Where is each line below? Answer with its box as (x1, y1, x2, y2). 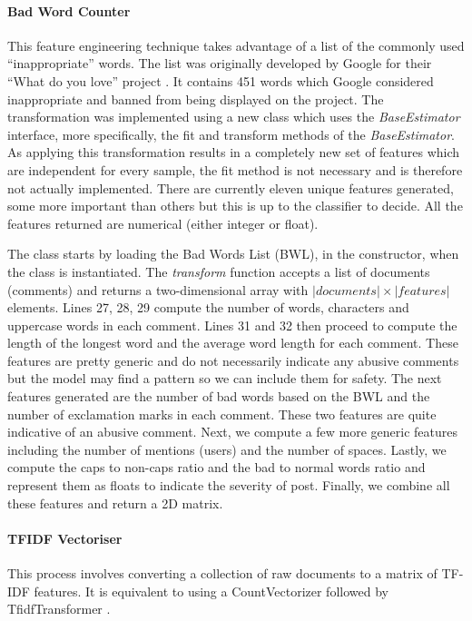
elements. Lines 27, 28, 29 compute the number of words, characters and (7, 298, 409, 317)
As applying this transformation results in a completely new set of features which (7, 143, 460, 162)
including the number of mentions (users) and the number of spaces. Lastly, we (7, 439, 447, 458)
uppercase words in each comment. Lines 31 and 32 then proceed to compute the (7, 315, 457, 334)
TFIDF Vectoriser (7, 528, 123, 547)
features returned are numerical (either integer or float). (7, 213, 319, 232)
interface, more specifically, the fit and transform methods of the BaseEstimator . (7, 124, 455, 143)
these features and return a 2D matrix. (7, 493, 223, 512)
